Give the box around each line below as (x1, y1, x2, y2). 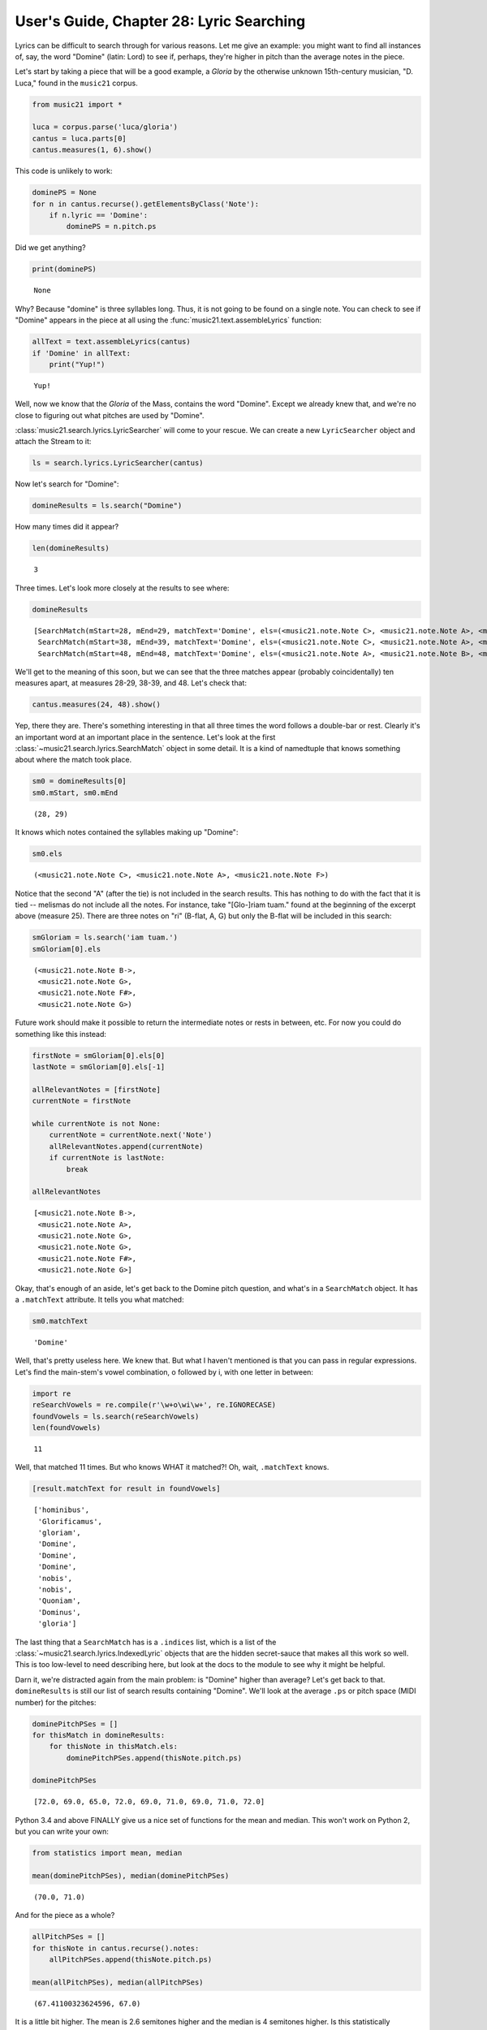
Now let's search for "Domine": (15, 479, 119, 489)
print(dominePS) (32, 265, 97, 274)
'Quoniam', (37, 1596, 81, 1605)
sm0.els (32, 849, 62, 858)
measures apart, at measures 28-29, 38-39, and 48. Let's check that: (15, 678, 248, 688)
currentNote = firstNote (32, 1096, 131, 1106)
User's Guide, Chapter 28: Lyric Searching (15, 12, 306, 30)
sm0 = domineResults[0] (32, 776, 127, 786)
